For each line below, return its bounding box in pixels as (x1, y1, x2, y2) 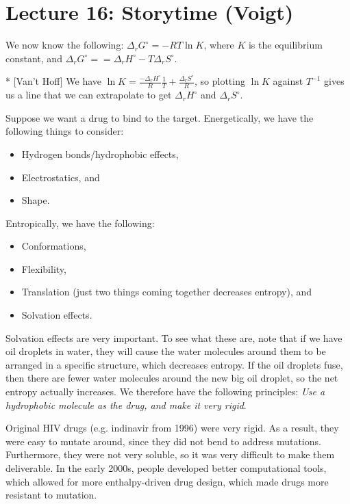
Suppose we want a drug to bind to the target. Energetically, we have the (5, 110, 314, 124)
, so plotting (194, 74, 245, 88)
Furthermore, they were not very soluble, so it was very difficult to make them (5, 447, 335, 462)
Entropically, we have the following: (5, 215, 155, 230)
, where (203, 38, 234, 52)
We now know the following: (5, 38, 124, 52)
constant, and (5, 51, 62, 65)
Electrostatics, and (21, 170, 100, 184)
